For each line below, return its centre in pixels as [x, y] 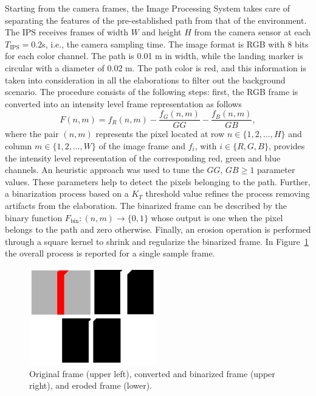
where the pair [32, 134]
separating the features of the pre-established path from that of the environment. [156, 20]
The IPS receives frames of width [67, 32]
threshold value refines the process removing [228, 193]
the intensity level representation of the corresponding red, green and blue [143, 157]
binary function [34, 217]
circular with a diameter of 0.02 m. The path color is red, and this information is [156, 67]
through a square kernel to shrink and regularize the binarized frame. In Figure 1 [157, 241]
